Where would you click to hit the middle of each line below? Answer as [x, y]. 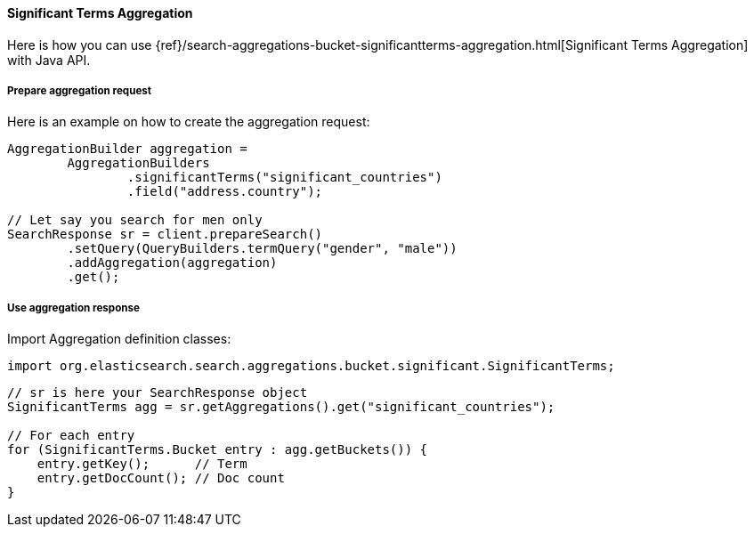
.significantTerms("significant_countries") [284, 178]
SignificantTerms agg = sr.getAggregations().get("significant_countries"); [281, 407]
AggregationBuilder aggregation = [127, 149]
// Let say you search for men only [135, 220]
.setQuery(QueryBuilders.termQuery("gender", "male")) [262, 249]
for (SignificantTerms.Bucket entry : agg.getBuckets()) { [218, 450]
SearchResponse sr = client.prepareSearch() [165, 235]
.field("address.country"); [225, 192]
